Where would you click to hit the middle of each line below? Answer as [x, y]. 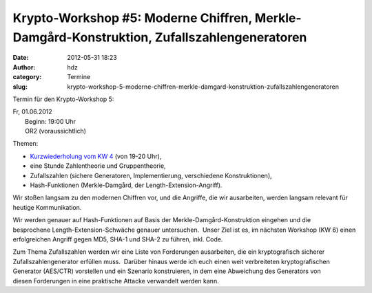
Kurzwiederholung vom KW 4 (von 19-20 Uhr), [96, 156]
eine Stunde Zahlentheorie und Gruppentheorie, [98, 166]
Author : [24, 67]
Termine [79, 77]
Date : [21, 58]
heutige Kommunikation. [47, 207]
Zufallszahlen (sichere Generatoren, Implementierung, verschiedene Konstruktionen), [151, 175]
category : [27, 77]
